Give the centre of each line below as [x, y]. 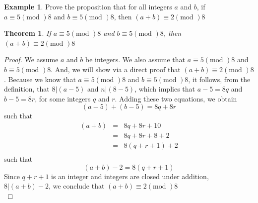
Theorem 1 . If [28, 33]
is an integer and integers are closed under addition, [130, 176]
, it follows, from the [219, 79]
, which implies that [165, 89]
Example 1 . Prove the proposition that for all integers [88, 6]
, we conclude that [77, 186]
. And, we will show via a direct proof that [116, 69]
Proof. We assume [31, 59]
